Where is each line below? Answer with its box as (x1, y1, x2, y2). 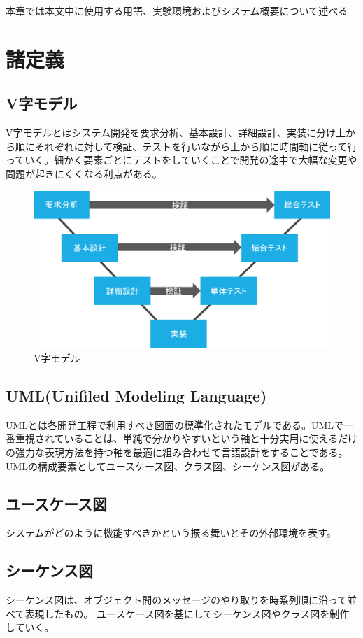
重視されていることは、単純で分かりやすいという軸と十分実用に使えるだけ (15, 431, 358, 446)
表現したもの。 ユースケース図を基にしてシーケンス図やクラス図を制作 (24, 606, 350, 621)
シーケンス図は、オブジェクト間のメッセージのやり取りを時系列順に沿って (6, 593, 348, 607)
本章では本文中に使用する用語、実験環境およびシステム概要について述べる (6, 3, 348, 17)
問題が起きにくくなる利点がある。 (6, 166, 162, 180)
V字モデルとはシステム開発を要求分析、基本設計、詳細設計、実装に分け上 (6, 125, 346, 140)
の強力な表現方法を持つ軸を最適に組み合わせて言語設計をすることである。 (6, 444, 348, 459)
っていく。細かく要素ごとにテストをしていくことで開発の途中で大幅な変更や (6, 153, 357, 167)
